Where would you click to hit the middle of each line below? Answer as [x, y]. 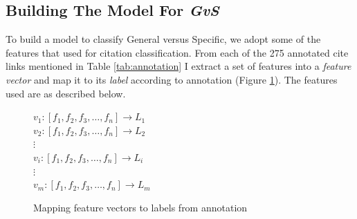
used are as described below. [66, 93]
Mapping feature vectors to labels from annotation [140, 207]
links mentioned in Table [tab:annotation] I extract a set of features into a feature [178, 66]
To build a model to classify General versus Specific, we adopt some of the [163, 39]
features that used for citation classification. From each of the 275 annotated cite [177, 52]
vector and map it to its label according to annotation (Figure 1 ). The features [172, 79]
